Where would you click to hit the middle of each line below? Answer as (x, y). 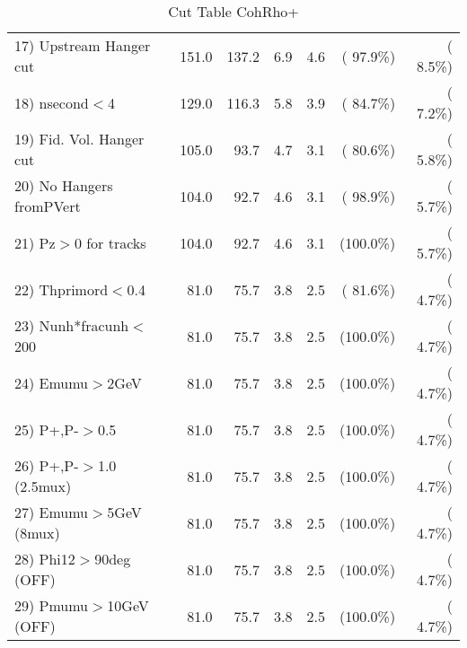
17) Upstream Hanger (83, 45)
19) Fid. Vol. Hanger (79, 139)
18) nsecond (52, 102)
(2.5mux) (43, 486)
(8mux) (37, 533)
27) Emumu (52, 512)
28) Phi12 (45, 559)
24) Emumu (52, 382)
